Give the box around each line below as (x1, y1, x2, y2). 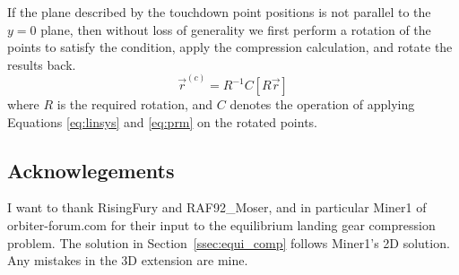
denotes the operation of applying (229, 95, 415, 114)
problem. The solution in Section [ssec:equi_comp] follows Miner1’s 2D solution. (7, 233, 450, 252)
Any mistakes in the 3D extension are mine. (7, 251, 248, 270)
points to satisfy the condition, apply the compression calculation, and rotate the (7, 38, 453, 56)
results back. (7, 55, 76, 73)
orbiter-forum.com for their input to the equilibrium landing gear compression (7, 216, 436, 235)
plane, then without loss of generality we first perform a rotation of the (40, 20, 431, 39)
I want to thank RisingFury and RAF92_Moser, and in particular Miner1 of (7, 198, 427, 217)
